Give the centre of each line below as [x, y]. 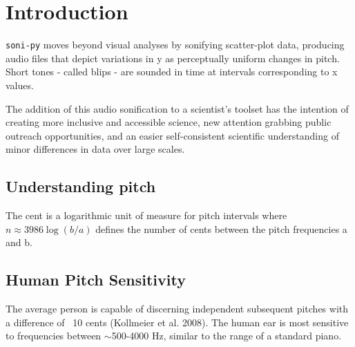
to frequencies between [54, 336]
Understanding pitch [81, 186]
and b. [19, 242]
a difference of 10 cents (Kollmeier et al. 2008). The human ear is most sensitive [177, 322]
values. [20, 85]
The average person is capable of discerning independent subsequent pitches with [177, 309]
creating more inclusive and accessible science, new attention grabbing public [169, 122]
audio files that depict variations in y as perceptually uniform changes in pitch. [173, 58]
